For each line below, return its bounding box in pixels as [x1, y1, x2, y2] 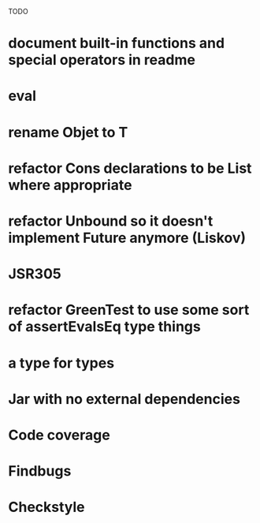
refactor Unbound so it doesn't [8, 212, 214, 230]
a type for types [8, 354, 115, 372]
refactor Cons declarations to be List [8, 159, 252, 177]
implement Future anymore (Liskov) [8, 229, 247, 247]
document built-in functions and [8, 35, 225, 52]
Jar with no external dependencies [8, 390, 240, 408]
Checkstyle [8, 499, 85, 516]
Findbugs [8, 462, 72, 480]
